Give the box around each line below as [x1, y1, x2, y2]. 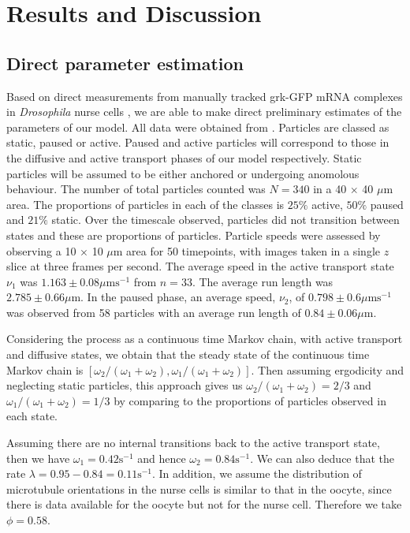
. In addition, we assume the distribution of [151, 465, 362, 482]
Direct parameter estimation [6, 50, 244, 75]
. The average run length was [192, 273, 334, 289]
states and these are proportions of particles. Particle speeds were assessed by [6, 226, 381, 243]
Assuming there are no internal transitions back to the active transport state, [6, 434, 380, 451]
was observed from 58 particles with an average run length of [6, 304, 301, 320]
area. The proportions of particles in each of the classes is [6, 196, 285, 212]
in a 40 [313, 181, 347, 197]
